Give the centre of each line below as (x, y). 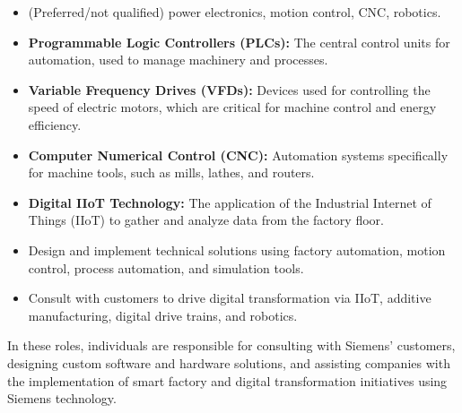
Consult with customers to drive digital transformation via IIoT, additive (230, 298)
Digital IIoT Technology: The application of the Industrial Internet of (230, 202)
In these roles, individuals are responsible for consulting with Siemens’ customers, (231, 345)
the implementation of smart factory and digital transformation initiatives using (227, 380)
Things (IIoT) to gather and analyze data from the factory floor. (206, 220)
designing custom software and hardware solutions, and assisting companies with (229, 362)
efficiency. (55, 124)
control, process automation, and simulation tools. (166, 267)
